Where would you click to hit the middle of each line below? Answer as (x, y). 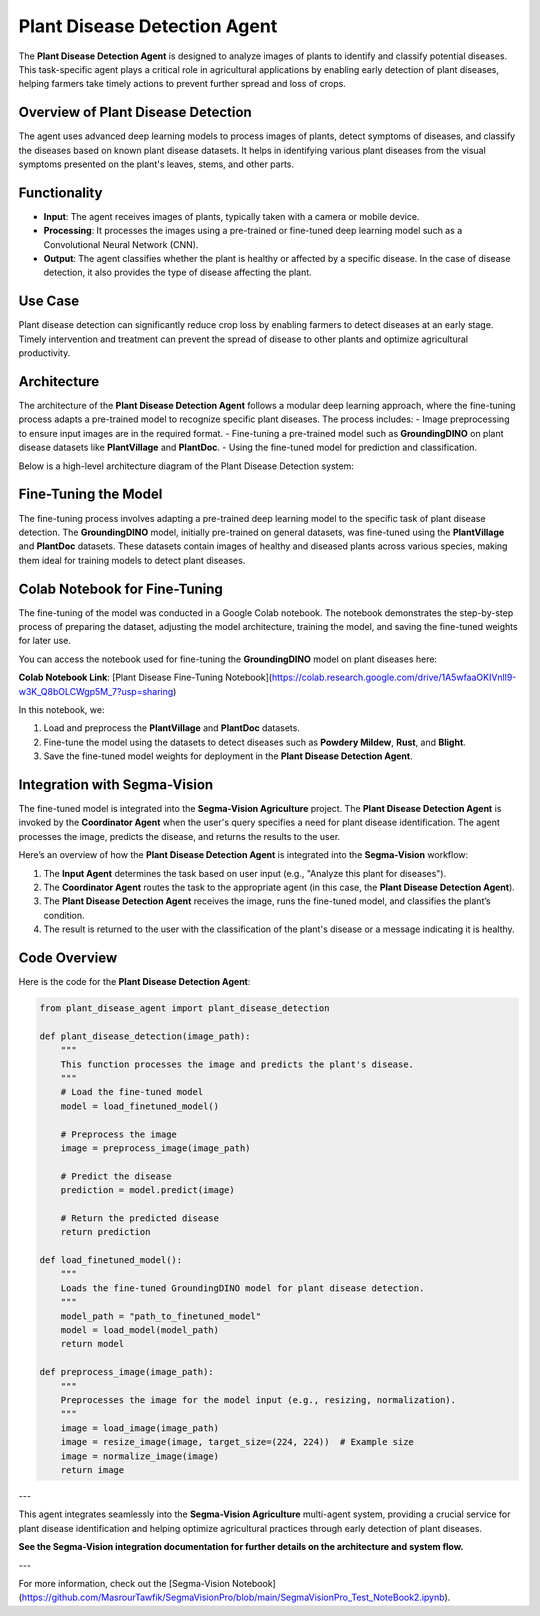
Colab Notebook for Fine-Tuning (121, 588)
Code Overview (68, 957)
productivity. (44, 353)
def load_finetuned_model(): (111, 1260)
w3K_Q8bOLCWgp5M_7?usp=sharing (96, 691)
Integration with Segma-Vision (116, 784)
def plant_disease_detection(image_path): (145, 1036)
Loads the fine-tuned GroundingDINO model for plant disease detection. (242, 1288)
